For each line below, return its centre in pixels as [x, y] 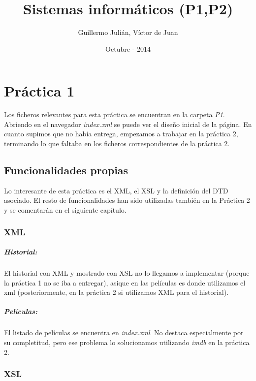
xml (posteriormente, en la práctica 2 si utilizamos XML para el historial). [116, 292]
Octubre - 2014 [128, 48]
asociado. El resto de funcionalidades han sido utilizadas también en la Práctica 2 [127, 200]
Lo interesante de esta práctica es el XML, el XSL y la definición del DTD [116, 190]
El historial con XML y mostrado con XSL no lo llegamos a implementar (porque [127, 273]
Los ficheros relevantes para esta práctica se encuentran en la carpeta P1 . [114, 114]
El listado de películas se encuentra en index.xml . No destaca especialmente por [124, 333]
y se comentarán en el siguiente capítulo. [65, 210]
